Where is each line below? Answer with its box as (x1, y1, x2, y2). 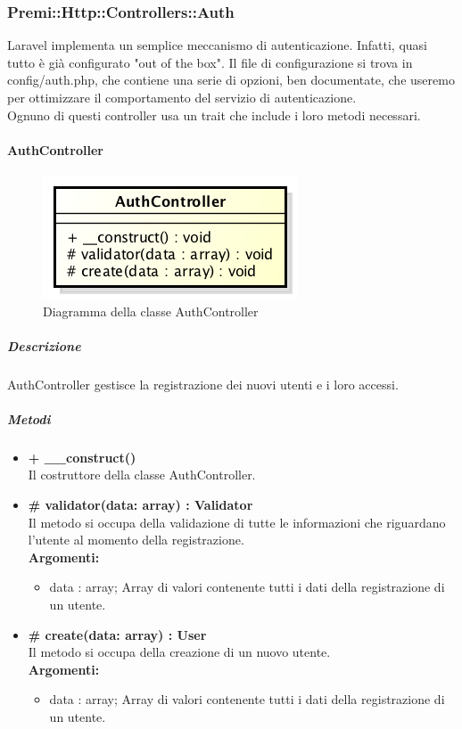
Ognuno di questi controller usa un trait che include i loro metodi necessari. (7, 105, 421, 124)
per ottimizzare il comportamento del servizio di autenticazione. (7, 88, 357, 106)
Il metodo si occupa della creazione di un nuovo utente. (28, 643, 331, 661)
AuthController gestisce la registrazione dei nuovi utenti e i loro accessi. (7, 374, 399, 393)
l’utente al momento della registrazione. (28, 530, 244, 549)
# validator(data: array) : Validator (28, 496, 253, 514)
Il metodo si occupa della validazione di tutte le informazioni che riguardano (28, 512, 446, 531)
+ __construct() (28, 447, 136, 466)
